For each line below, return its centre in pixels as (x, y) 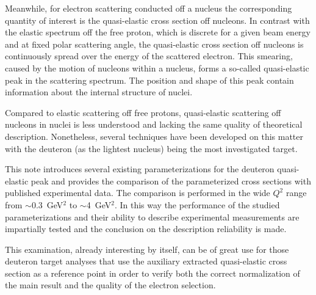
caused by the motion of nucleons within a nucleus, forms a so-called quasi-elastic (157, 67)
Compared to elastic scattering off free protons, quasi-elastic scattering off (143, 112)
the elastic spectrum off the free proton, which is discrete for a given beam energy (158, 32)
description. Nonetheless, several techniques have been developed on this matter (154, 136)
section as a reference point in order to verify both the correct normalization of (153, 273)
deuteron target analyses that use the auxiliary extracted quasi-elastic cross (146, 261)
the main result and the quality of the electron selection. (110, 285)
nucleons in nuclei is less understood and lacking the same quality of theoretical (154, 124)
